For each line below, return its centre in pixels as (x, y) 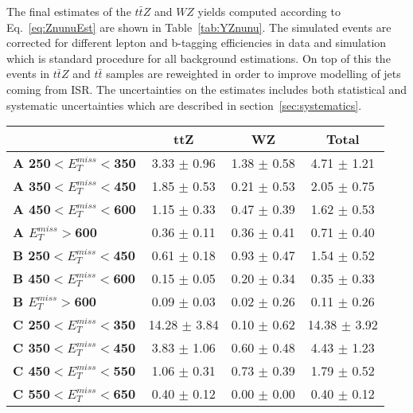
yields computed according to (269, 11)
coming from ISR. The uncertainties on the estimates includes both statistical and (207, 89)
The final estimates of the (69, 11)
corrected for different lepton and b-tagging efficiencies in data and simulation (197, 43)
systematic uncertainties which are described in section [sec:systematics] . (184, 105)
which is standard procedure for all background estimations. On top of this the (199, 58)
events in (28, 74)
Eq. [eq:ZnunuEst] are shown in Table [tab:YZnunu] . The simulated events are (199, 27)
